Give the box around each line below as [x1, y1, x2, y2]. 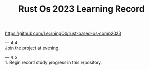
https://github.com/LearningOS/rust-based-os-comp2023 [5, 30, 121, 37]
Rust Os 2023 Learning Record [18, 3, 145, 14]
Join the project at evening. [5, 45, 60, 51]
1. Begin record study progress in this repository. [5, 59, 102, 66]
